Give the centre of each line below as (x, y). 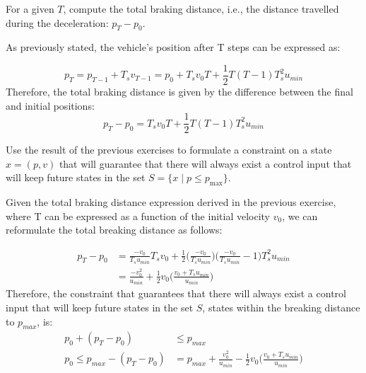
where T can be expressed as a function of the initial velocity (138, 216)
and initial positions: (50, 105)
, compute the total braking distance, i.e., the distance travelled (201, 8)
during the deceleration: (57, 22)
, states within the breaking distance (281, 308)
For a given (30, 8)
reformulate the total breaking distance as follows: (114, 230)
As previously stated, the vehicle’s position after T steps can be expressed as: (173, 47)
